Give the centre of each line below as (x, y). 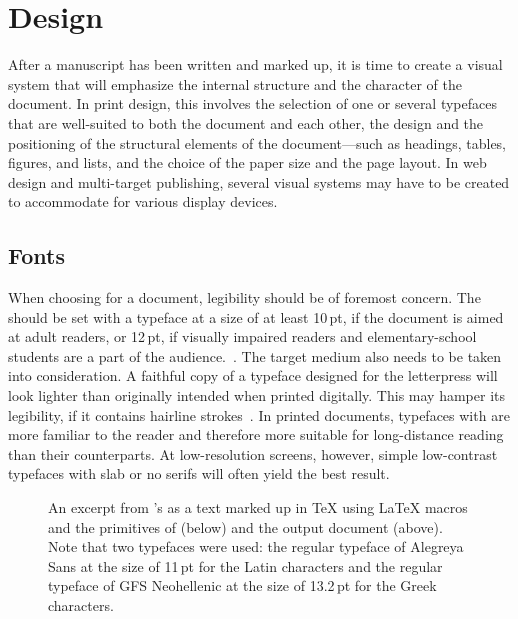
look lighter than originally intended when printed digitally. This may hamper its (256, 395)
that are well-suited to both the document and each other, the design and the (246, 122)
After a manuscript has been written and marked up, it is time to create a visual (255, 64)
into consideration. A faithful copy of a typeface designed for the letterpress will (253, 375)
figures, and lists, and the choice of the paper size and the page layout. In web (247, 162)
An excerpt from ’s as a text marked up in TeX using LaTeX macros (258, 507)
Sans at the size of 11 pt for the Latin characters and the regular (245, 565)
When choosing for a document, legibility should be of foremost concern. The (244, 297)
